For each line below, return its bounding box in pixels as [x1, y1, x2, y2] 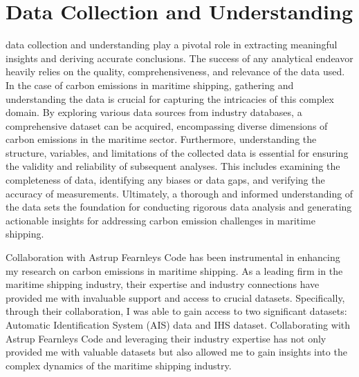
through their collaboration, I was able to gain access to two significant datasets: [6, 304, 347, 318]
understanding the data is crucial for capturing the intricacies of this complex [6, 91, 334, 106]
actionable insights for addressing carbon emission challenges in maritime [6, 213, 315, 227]
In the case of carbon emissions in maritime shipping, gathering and [6, 77, 294, 92]
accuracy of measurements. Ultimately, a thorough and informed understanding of [6, 186, 353, 200]
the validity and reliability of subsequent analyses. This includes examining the [6, 159, 340, 173]
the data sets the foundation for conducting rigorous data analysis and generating [6, 200, 352, 214]
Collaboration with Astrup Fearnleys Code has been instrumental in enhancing [6, 250, 340, 264]
